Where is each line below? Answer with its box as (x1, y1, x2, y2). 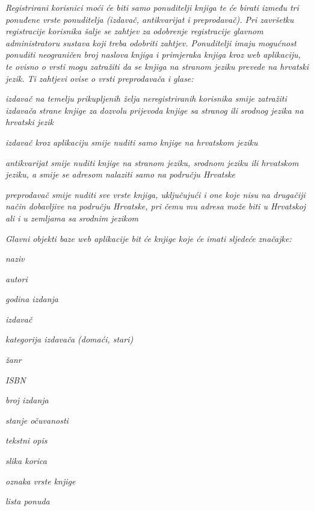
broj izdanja (5, 394, 49, 406)
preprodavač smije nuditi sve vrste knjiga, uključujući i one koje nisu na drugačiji (5, 188, 306, 200)
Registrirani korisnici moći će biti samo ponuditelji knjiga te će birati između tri (5, 1, 299, 13)
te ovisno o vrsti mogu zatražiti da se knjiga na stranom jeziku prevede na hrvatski (5, 60, 309, 72)
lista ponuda (5, 495, 50, 507)
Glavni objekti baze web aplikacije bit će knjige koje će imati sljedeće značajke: (5, 232, 292, 244)
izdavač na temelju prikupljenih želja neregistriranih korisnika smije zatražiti (5, 92, 287, 105)
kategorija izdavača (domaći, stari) (5, 333, 134, 345)
